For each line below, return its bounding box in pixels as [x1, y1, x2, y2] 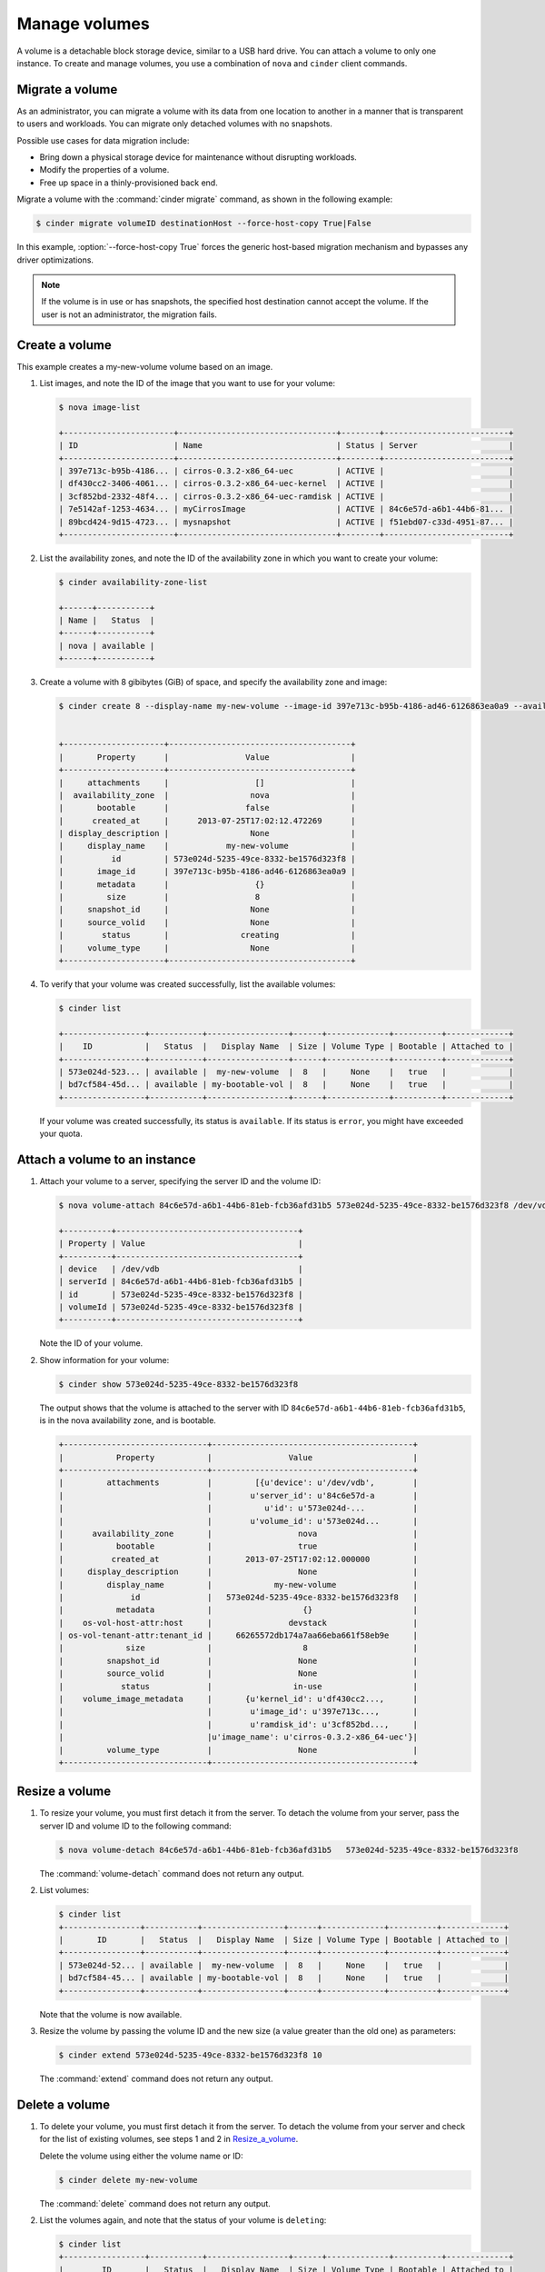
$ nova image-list [58, 403, 141, 413]
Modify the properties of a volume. [39, 164, 170, 175]
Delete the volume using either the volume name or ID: [39, 2150, 243, 2161]
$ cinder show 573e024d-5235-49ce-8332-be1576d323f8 [58, 1379, 299, 1390]
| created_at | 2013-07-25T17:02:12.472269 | [58, 815, 356, 826]
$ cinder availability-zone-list [58, 577, 208, 587]
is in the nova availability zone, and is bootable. [39, 1415, 217, 1426]
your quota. [39, 1128, 84, 1140]
